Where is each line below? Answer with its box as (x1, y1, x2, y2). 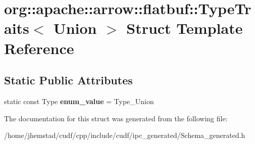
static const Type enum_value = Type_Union (4, 95, 154, 106)
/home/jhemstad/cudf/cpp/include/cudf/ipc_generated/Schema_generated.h (4, 130, 245, 140)
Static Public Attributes (4, 72, 133, 88)
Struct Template (126, 18, 243, 38)
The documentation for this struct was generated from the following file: (4, 113, 228, 123)
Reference (4, 37, 74, 58)
